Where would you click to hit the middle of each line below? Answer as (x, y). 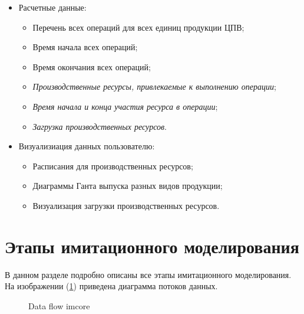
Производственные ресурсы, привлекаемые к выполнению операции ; (154, 86)
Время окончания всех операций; (92, 66)
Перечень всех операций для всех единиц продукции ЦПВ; (138, 27)
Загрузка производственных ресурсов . (100, 126)
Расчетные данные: (52, 7)
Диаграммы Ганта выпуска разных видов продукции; (128, 186)
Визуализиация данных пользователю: (87, 146)
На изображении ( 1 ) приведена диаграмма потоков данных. (111, 286)
